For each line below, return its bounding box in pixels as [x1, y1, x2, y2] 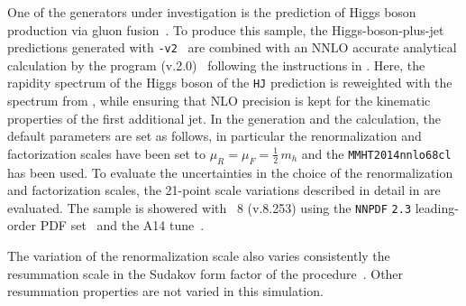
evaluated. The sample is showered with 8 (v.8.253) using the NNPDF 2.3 [7, 198, 412, 217]
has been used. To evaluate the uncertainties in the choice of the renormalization [7, 162, 453, 181]
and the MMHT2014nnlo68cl [301, 144, 452, 162]
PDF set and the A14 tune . [40, 216, 205, 235]
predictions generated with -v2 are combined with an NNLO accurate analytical [7, 38, 457, 57]
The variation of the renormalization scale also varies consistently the [7, 246, 390, 265]
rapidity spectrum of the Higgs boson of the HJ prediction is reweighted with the [7, 73, 452, 92]
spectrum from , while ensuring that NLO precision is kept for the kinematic [7, 91, 431, 110]
